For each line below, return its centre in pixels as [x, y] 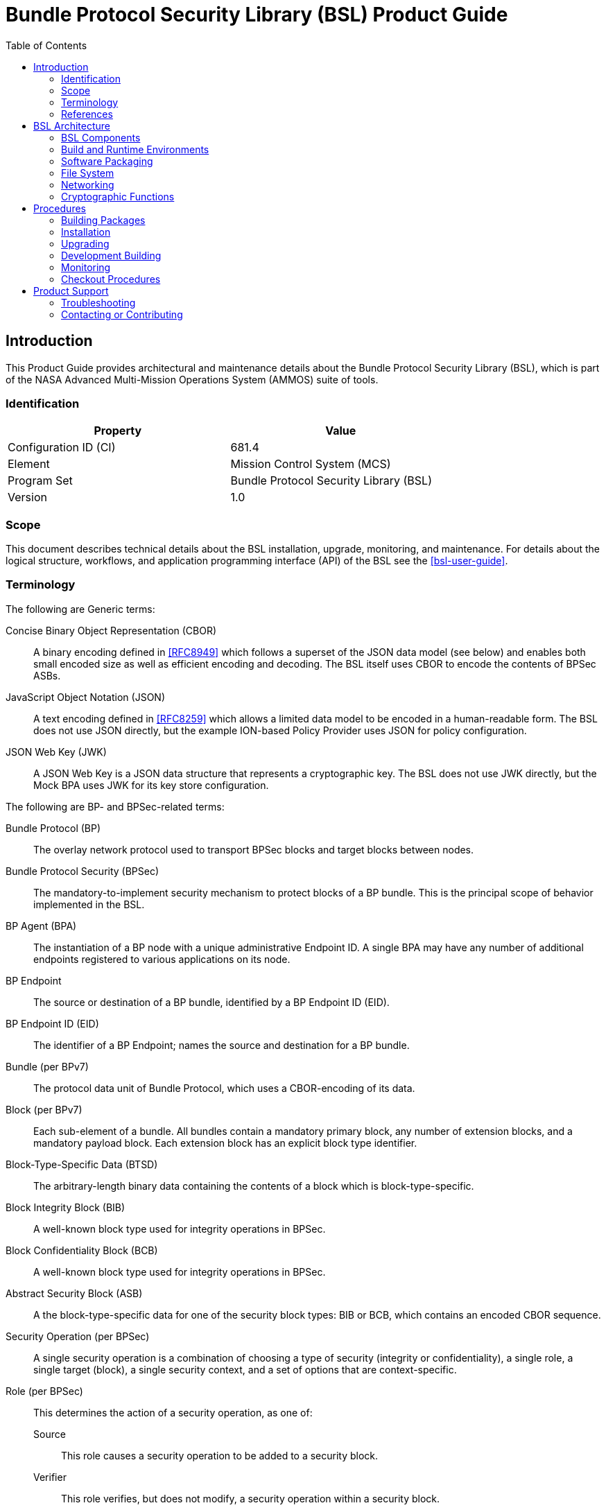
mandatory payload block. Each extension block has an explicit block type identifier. [225, 1143]
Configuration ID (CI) [62, 448]
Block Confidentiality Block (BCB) [82, 1250]
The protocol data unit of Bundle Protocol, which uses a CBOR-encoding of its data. [224, 1088]
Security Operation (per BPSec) [78, 1336]
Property [118, 431]
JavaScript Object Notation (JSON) [85, 697]
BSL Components [101, 137]
